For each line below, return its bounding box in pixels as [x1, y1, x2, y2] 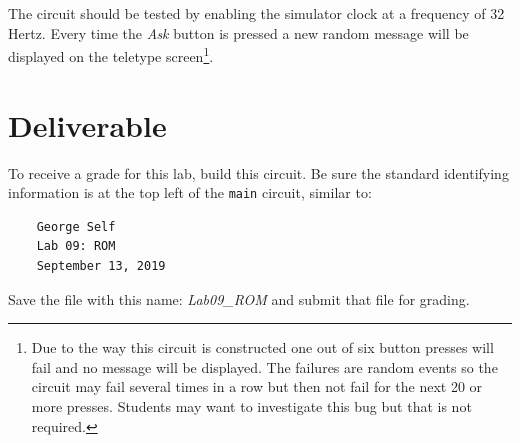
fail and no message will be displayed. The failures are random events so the [31, 356, 498, 377]
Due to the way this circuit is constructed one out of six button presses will [31, 337, 494, 358]
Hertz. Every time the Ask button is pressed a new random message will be [8, 22, 469, 43]
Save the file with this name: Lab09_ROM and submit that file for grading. [8, 288, 470, 309]
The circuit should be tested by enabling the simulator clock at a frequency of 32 [8, 3, 505, 23]
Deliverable [8, 104, 167, 145]
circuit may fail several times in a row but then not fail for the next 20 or [31, 376, 483, 397]
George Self [36, 219, 116, 234]
